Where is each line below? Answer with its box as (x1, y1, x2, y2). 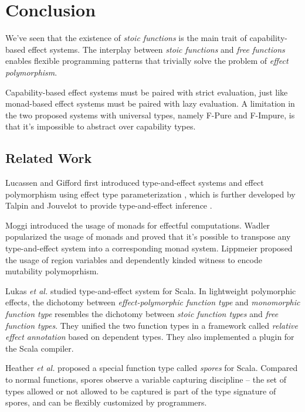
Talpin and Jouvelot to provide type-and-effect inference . (5, 199, 212, 212)
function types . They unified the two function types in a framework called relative (5, 319, 298, 331)
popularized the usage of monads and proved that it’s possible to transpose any (5, 230, 291, 243)
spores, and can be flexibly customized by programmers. (5, 396, 207, 408)
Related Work (5, 149, 92, 167)
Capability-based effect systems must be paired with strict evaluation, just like (5, 86, 288, 98)
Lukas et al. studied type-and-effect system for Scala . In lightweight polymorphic (5, 284, 296, 297)
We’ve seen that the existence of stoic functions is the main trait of (5, 32, 247, 44)
